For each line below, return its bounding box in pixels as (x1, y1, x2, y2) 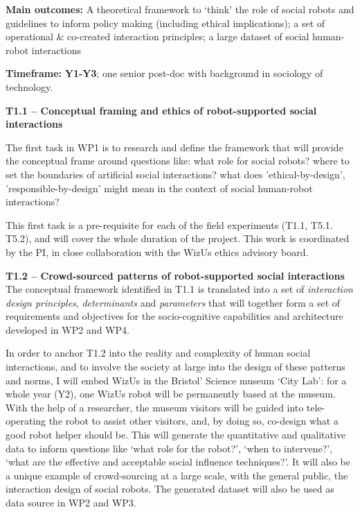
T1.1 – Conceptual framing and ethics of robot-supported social (6, 103, 317, 117)
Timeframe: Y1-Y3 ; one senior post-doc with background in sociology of (6, 66, 323, 80)
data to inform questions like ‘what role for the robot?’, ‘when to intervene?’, (6, 441, 333, 455)
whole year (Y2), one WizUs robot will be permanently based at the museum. (6, 386, 336, 401)
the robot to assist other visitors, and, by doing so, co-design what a (48, 413, 339, 428)
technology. (6, 79, 53, 94)
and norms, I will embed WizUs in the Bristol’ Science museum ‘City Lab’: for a (6, 373, 347, 387)
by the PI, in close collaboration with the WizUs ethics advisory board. (6, 244, 309, 259)
